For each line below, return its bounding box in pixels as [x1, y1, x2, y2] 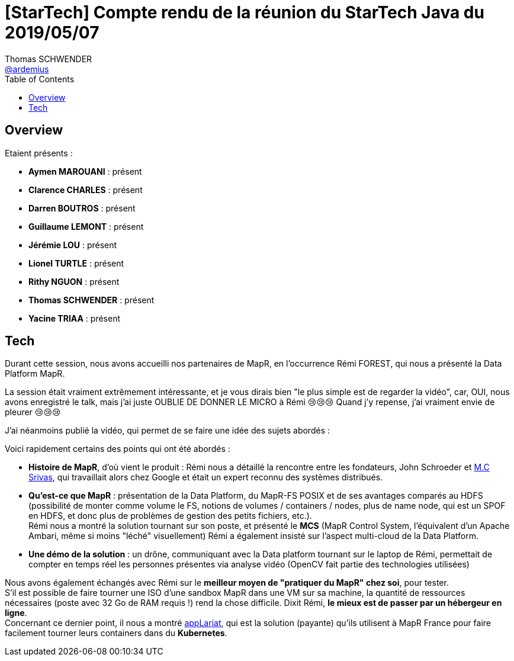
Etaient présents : [5, 147, 73, 158]
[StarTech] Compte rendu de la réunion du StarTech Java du [5, 2, 484, 23]
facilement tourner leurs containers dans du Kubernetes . [5, 628, 227, 638]
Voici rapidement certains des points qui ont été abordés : [5, 444, 230, 454]
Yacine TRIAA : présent [28, 313, 121, 323]
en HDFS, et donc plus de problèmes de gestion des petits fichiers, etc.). [28, 511, 312, 521]
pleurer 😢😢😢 [5, 407, 61, 418]
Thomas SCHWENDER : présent [28, 294, 155, 305]
